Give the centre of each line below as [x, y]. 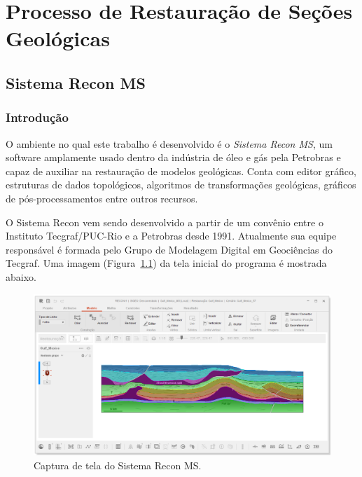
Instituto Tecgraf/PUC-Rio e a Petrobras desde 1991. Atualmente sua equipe [171, 236]
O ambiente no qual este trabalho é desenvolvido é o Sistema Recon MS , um [169, 143]
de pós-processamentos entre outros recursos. [102, 198]
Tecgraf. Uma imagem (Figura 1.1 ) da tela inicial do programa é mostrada [166, 263]
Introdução [37, 117]
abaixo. [21, 276]
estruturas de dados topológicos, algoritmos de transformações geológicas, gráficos [181, 185]
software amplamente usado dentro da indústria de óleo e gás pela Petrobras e [173, 157]
